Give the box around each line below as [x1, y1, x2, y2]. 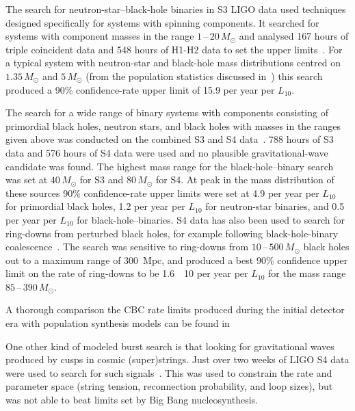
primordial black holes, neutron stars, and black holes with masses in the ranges [5, 118, 341, 133]
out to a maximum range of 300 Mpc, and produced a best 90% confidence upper [5, 252, 348, 267]
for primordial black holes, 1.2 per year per [5, 199, 185, 213]
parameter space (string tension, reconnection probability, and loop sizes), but [5, 379, 333, 393]
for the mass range [268, 266, 346, 280]
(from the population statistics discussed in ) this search [86, 68, 323, 83]
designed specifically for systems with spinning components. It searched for [5, 15, 319, 29]
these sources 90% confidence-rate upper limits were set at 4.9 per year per [5, 185, 319, 200]
